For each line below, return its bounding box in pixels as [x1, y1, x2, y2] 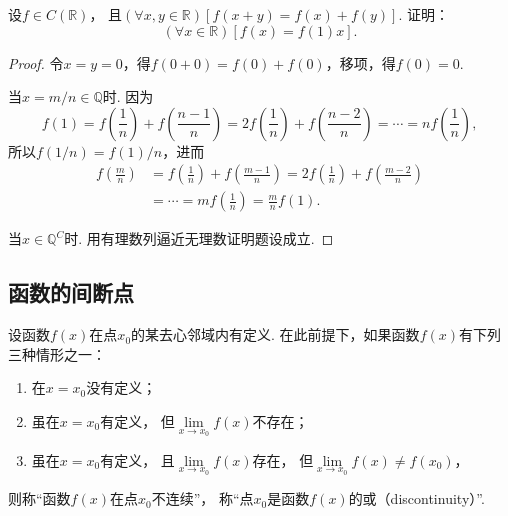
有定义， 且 [100, 449, 175, 470]
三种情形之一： [8, 343, 106, 364]
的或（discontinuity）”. [348, 488, 485, 509]
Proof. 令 [8, 52, 64, 73]
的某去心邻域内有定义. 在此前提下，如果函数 [131, 324, 420, 345]
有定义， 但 [100, 411, 175, 432]
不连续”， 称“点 [151, 488, 254, 509]
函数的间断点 [8, 277, 134, 308]
